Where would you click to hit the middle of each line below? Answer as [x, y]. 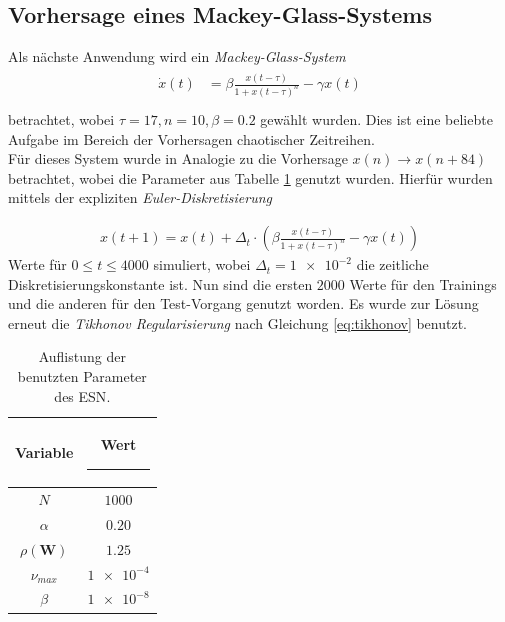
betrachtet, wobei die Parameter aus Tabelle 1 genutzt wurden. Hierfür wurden [250, 177]
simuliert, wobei [202, 264]
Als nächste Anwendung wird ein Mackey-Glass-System [177, 56]
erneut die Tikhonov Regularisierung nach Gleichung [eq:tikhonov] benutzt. [238, 322]
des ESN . [82, 395]
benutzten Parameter [82, 376]
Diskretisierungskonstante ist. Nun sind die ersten [160, 283]
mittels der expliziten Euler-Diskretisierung [140, 197]
